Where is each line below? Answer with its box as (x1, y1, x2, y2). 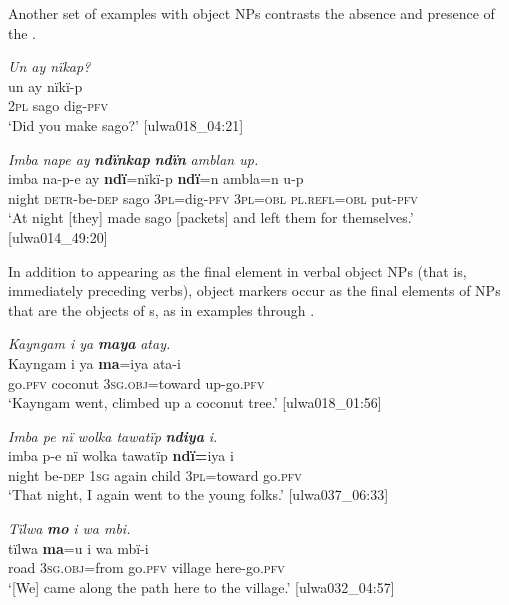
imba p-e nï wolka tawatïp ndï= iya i (8, 445, 234, 466)
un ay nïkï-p (8, 75, 83, 96)
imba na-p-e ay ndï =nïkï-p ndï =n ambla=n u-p (8, 168, 304, 189)
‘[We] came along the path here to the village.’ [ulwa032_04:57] (8, 576, 395, 597)
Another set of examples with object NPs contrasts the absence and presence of (8, 3, 495, 23)
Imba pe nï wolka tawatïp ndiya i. (8, 425, 218, 446)
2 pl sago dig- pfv (8, 95, 109, 116)
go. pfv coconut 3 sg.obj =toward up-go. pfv (8, 372, 265, 393)
